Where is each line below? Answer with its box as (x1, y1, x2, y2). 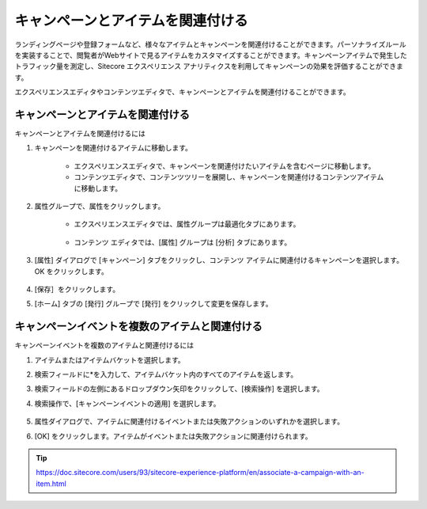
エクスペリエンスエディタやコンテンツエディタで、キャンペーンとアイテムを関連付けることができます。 (14, 87, 351, 97)
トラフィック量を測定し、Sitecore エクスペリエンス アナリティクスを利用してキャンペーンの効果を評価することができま (14, 62, 403, 71)
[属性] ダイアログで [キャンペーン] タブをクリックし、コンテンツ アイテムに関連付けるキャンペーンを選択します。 (34, 256, 403, 265)
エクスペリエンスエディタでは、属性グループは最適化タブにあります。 (74, 219, 300, 229)
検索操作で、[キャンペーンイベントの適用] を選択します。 (34, 398, 221, 408)
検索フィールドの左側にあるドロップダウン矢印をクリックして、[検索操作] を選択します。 (34, 384, 324, 393)
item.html (36, 479, 66, 488)
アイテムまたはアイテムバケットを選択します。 (34, 355, 185, 364)
